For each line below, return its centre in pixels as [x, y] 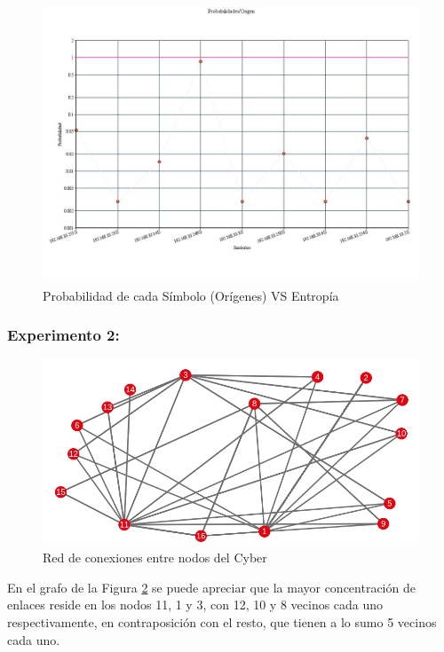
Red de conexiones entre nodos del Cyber [155, 558]
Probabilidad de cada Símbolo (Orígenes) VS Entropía [191, 295]
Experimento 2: [63, 335]
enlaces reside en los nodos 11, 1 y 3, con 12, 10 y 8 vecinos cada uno [195, 605]
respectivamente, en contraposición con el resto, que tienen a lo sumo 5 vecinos [222, 622]
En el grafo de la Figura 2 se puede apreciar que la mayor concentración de [211, 587]
